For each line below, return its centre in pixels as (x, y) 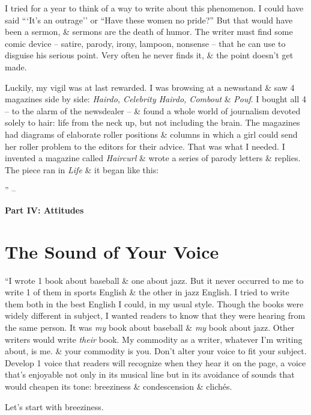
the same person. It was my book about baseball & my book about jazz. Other (150, 327)
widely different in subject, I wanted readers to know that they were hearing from (155, 315)
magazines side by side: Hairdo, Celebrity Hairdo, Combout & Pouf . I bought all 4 (155, 99)
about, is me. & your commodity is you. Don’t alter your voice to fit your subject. (156, 351)
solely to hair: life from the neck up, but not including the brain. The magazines (152, 122)
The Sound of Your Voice (112, 251)
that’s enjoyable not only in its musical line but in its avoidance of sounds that (150, 374)
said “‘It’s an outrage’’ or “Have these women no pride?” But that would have (149, 20)
